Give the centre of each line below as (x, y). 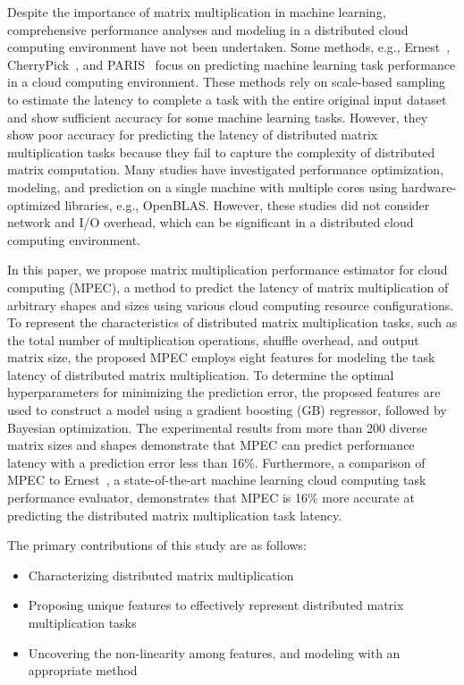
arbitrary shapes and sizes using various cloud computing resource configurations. (231, 304)
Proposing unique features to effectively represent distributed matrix (216, 605)
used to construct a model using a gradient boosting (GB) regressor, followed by (227, 410)
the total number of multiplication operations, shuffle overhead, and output (213, 339)
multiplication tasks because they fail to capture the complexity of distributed (221, 152)
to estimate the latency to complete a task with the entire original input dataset (227, 99)
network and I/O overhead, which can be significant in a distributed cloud (211, 222)
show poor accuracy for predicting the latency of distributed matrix (193, 135)
